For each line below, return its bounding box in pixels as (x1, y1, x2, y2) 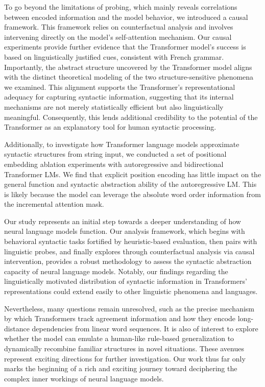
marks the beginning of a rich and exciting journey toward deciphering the (4, 363, 237, 374)
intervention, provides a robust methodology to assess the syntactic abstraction (4, 256, 252, 267)
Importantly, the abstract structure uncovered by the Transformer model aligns (4, 61, 252, 72)
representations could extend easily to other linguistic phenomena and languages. (4, 286, 258, 297)
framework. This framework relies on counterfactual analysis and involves (4, 21, 233, 32)
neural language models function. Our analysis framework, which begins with (4, 226, 245, 236)
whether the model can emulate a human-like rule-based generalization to (4, 333, 234, 344)
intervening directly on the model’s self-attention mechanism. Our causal (4, 31, 232, 42)
